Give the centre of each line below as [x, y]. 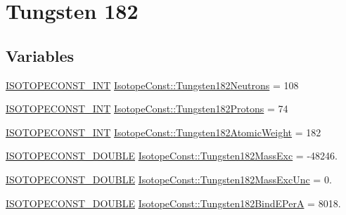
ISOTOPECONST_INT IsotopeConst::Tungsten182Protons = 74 [147, 109]
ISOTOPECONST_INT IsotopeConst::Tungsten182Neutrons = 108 [152, 85]
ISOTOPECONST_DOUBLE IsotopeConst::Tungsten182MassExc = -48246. [172, 156]
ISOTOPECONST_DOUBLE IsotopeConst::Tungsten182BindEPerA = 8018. [173, 203]
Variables [40, 55]
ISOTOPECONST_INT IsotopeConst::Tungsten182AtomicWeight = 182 [164, 132]
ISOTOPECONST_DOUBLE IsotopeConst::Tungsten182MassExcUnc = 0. [169, 179]
